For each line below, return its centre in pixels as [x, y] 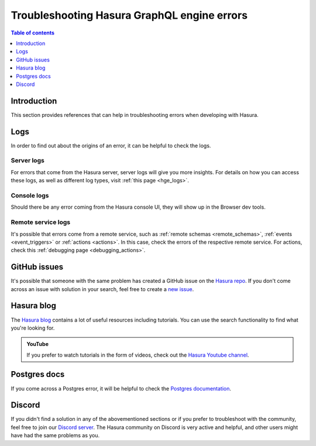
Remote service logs [40, 222]
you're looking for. [33, 328]
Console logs [30, 196]
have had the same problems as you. [55, 435]
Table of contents [33, 33]
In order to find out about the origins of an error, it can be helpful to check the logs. [111, 146]
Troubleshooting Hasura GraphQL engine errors [129, 15]
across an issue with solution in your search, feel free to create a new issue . [102, 289]
